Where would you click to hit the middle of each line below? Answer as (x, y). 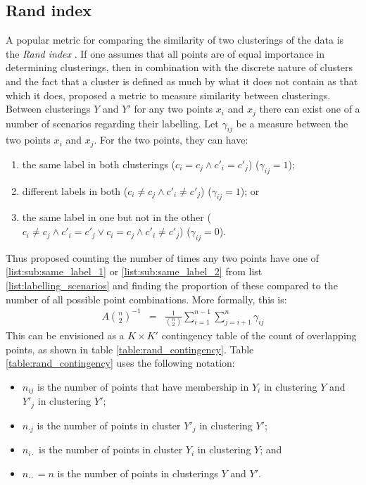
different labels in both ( (75, 190)
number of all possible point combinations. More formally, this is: (146, 299)
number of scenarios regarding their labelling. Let (112, 123)
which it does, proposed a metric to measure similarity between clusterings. (168, 95)
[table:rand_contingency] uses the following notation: (120, 363)
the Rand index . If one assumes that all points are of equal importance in (165, 53)
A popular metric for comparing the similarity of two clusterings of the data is (175, 40)
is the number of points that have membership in (143, 386)
